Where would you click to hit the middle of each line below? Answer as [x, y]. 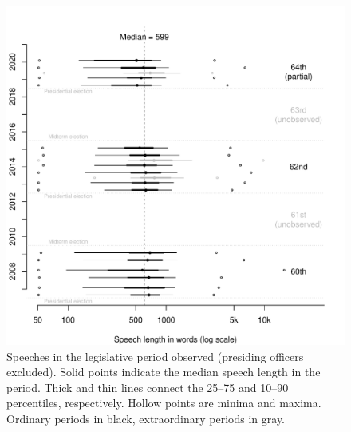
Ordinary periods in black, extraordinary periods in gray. [146, 418]
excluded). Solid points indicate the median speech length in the [164, 372]
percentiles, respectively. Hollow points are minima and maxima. [164, 403]
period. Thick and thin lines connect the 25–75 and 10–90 [148, 387]
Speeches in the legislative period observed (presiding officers [155, 356]
